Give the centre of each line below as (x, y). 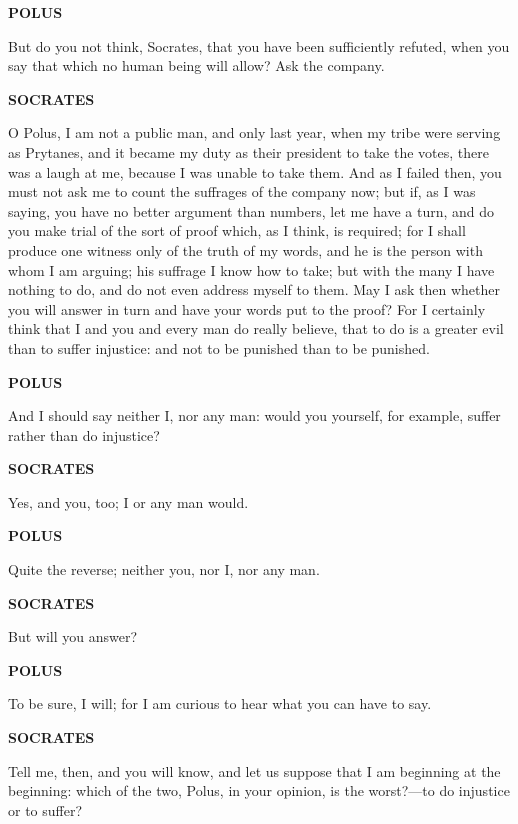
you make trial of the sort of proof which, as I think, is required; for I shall (237, 230)
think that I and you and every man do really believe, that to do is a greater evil (256, 328)
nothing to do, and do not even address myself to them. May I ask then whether (254, 289)
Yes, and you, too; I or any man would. (128, 501)
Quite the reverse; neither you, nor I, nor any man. (164, 569)
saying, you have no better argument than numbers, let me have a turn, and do (251, 210)
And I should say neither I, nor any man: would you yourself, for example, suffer (254, 415)
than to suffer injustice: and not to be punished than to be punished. (219, 347)
